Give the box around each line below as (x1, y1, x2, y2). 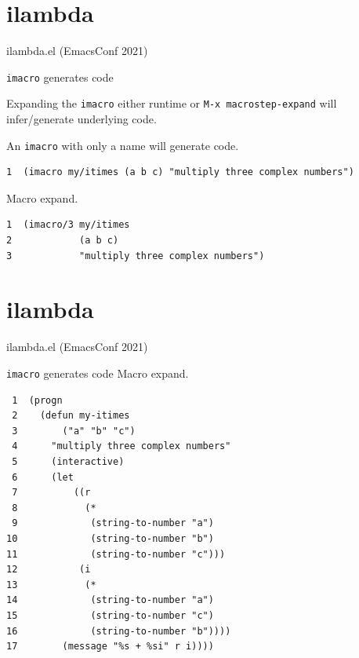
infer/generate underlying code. (6, 111, 157, 127)
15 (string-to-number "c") (6, 609, 214, 621)
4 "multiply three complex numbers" (12, 440, 231, 452)
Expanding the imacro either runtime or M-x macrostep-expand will (6, 95, 337, 111)
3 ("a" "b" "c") (12, 425, 136, 437)
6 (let (12, 471, 74, 483)
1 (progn (12, 394, 63, 406)
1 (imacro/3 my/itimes (6, 219, 130, 231)
